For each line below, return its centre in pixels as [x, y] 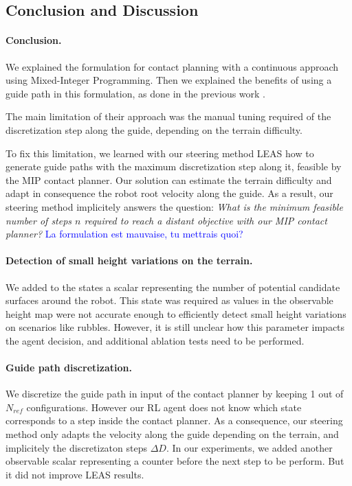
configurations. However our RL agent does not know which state [164, 407]
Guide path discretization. [69, 368]
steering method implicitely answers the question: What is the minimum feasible [174, 206]
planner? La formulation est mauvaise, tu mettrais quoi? [124, 234]
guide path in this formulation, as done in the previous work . [136, 93]
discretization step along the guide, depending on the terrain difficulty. [154, 129]
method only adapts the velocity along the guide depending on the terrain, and [172, 434]
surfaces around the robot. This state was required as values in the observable [169, 300]
